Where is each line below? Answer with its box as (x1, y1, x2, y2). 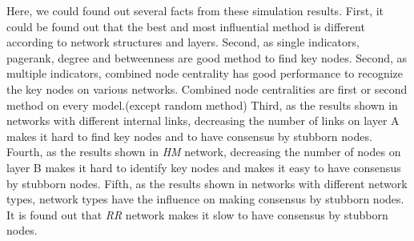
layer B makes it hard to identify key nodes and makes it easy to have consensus (6, 159, 401, 175)
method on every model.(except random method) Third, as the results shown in (6, 96, 398, 113)
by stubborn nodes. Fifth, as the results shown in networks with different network (6, 175, 408, 191)
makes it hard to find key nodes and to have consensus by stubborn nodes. (6, 127, 372, 144)
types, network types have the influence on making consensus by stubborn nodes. (6, 191, 404, 207)
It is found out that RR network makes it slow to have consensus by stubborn (6, 206, 388, 223)
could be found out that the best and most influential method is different (6, 18, 365, 34)
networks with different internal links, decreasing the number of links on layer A (6, 112, 400, 129)
